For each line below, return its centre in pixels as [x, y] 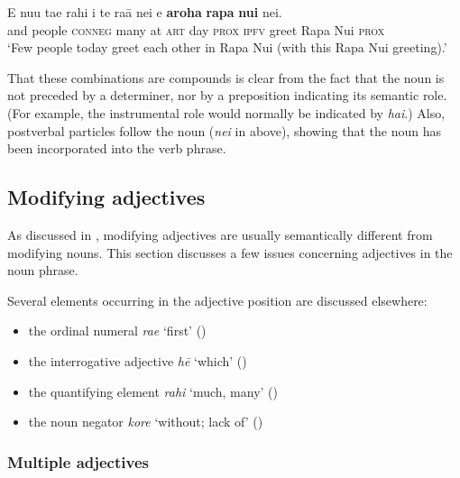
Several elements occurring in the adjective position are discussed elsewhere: [217, 300]
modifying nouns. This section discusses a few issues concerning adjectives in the [230, 252]
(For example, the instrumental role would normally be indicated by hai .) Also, [226, 112]
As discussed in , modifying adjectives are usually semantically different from [220, 234]
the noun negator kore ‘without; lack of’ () [146, 422]
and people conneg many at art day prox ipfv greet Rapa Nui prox [196, 29]
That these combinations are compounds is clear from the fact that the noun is [226, 77]
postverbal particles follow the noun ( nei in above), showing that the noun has [225, 130]
